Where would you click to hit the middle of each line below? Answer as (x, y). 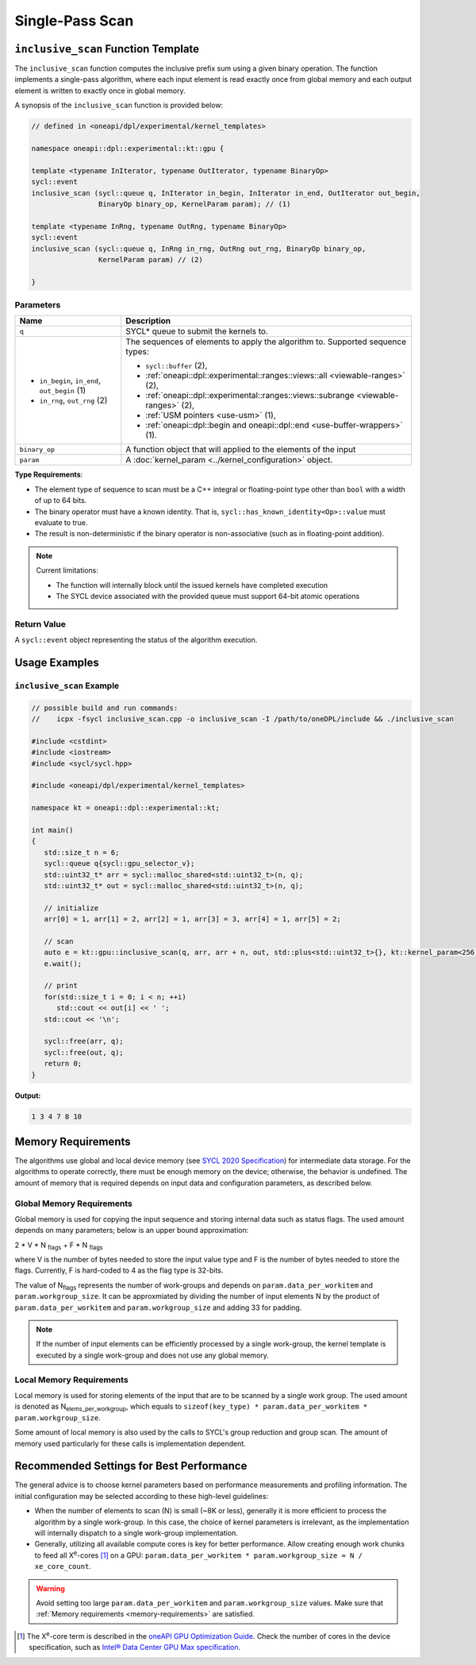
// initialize (71, 908)
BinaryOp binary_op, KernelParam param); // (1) (194, 204)
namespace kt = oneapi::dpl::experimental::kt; (125, 808)
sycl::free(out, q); (84, 1052)
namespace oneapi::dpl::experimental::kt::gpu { (128, 148)
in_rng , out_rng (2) (73, 400)
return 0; (63, 1064)
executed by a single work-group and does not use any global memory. (153, 1355)
